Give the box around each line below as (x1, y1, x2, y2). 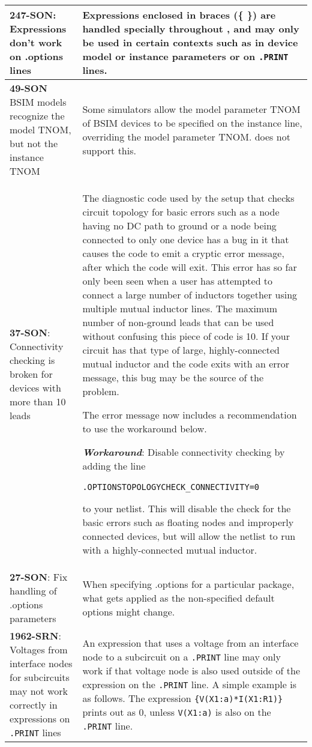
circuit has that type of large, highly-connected (82, 343, 280, 357)
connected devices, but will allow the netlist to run (82, 529, 296, 543)
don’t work (10, 35, 62, 49)
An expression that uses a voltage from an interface (82, 635, 299, 650)
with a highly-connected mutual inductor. (82, 543, 257, 557)
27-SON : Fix (10, 570, 68, 584)
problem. (82, 384, 119, 398)
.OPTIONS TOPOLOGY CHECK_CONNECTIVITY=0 (82, 482, 260, 492)
